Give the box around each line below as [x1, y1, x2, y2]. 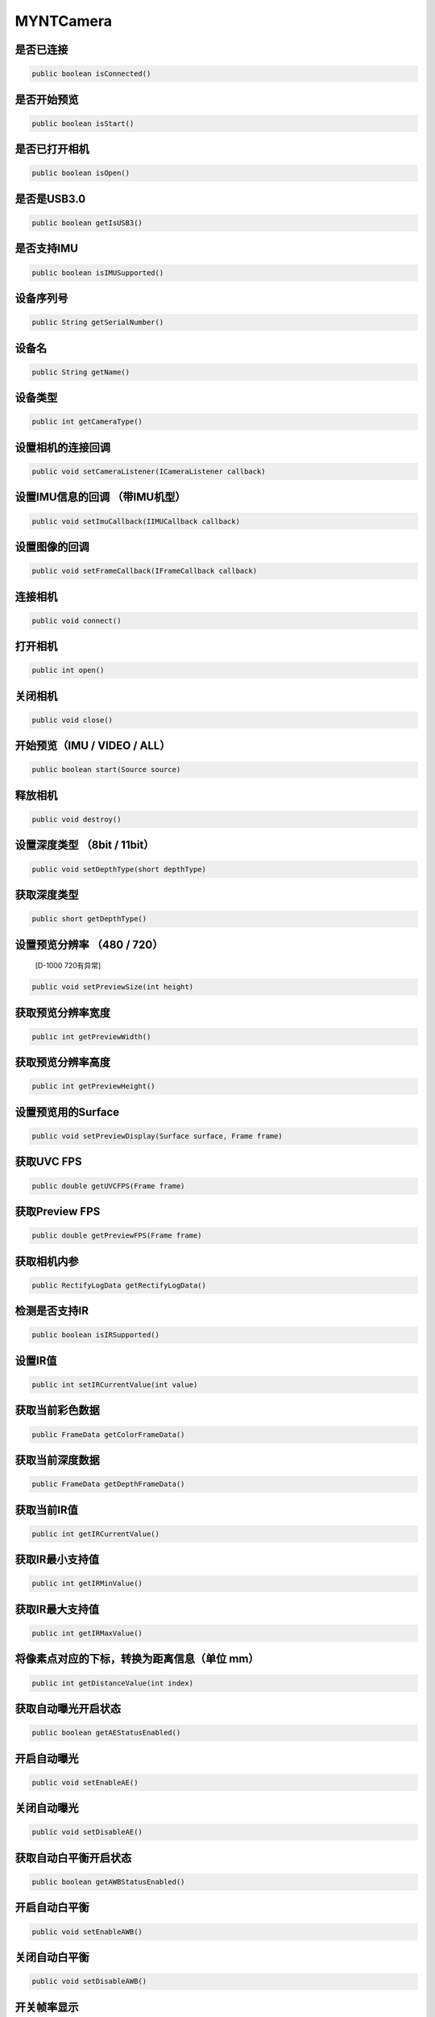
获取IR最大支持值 [14, 1602, 100, 1616]
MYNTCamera [14, 12, 113, 30]
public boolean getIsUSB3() [31, 218, 143, 228]
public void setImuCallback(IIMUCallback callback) [31, 516, 241, 526]
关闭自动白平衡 [14, 1950, 89, 1964]
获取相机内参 [14, 1255, 79, 1268]
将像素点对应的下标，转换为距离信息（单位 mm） [14, 1652, 259, 1666]
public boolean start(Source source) [31, 765, 181, 775]
